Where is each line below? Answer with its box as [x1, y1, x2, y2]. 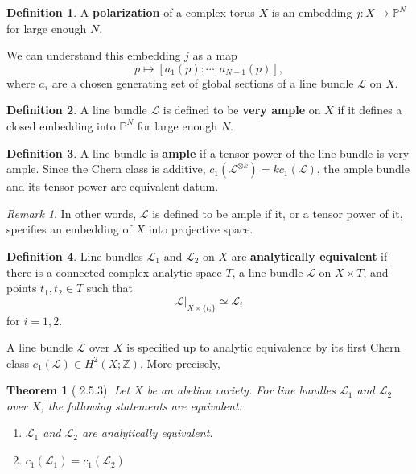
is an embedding [271, 4, 352, 20]
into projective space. [148, 221, 253, 237]
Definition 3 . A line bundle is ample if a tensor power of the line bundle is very [6, 144, 410, 161]
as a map [192, 47, 237, 64]
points [6, 279, 37, 296]
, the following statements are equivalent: [40, 397, 242, 414]
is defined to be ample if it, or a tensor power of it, [152, 204, 403, 221]
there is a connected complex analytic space [6, 263, 222, 280]
